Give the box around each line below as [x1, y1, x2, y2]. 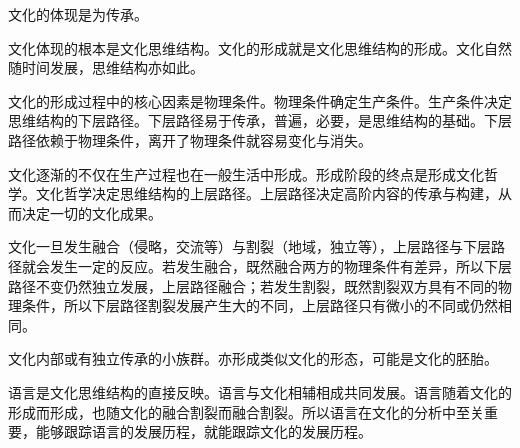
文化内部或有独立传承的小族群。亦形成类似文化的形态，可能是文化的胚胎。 [8, 348, 498, 369]
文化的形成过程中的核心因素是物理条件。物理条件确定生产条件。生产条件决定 [8, 90, 512, 111]
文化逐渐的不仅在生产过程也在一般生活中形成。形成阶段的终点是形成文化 [8, 163, 484, 184]
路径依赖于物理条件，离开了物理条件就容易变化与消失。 [8, 129, 372, 150]
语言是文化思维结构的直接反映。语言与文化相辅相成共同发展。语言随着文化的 [8, 381, 512, 402]
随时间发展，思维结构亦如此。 [8, 57, 204, 78]
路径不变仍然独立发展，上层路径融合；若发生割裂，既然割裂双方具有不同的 [8, 275, 498, 296]
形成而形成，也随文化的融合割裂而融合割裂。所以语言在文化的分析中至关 [8, 401, 484, 422]
